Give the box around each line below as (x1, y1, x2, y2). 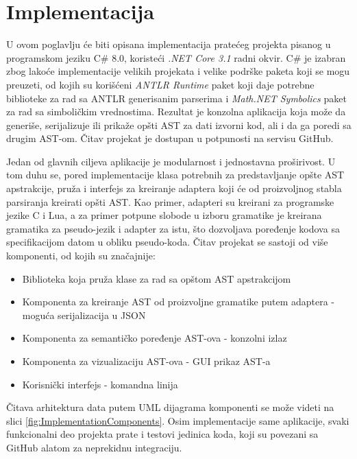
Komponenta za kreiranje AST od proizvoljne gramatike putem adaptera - (22, 294, 335, 309)
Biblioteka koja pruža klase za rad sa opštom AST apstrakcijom (22, 271, 291, 285)
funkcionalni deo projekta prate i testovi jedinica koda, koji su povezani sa (6, 427, 319, 441)
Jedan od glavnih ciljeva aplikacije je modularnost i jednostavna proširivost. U (6, 154, 336, 168)
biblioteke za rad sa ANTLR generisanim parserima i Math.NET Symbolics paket (6, 91, 347, 105)
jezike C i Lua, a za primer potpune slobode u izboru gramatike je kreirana (6, 208, 322, 222)
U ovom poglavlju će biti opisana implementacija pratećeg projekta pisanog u (6, 37, 331, 51)
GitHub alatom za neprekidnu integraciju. (6, 440, 182, 454)
